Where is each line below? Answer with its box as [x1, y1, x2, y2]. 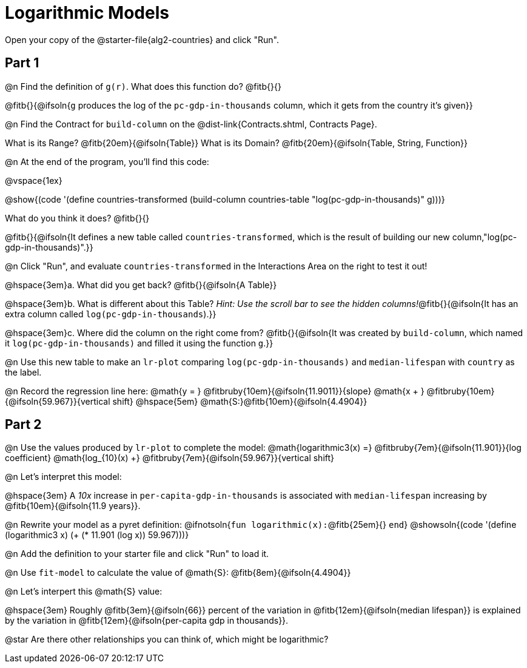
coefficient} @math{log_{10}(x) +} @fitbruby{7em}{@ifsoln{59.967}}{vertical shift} [5, 453, 335, 464]
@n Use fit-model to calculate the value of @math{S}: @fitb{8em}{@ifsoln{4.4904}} [5, 567, 351, 578]
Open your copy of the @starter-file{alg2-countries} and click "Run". [5, 34, 279, 45]
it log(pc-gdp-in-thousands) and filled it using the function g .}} [5, 337, 274, 348]
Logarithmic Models [5, 2, 169, 23]
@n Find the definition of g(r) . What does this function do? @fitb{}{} [5, 81, 281, 92]
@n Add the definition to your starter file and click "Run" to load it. [5, 548, 269, 559]
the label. [5, 366, 42, 377]
